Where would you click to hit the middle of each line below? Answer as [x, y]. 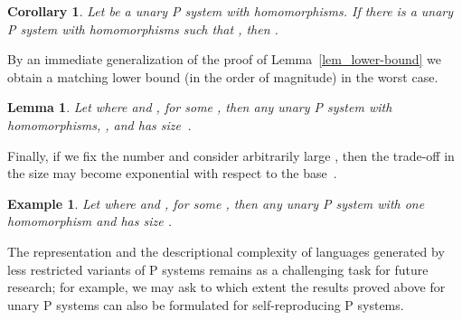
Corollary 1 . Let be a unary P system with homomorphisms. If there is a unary [231, 11]
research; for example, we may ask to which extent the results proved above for [226, 287]
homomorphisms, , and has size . [99, 124]
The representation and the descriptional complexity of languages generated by [226, 251]
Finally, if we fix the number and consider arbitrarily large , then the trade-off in [231, 155]
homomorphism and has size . [90, 221]
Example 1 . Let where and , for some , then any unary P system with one [216, 203]
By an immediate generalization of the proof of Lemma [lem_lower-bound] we [225, 59]
